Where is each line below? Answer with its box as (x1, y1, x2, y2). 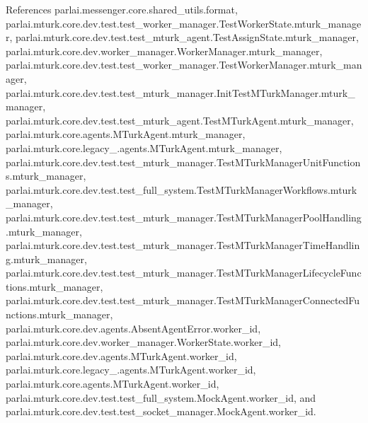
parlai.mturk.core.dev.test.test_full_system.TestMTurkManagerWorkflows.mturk (6, 182, 357, 197)
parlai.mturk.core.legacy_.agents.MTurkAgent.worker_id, (6, 362, 256, 377)
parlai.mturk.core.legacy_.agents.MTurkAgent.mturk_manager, (6, 140, 282, 155)
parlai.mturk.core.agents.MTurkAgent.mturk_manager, (6, 127, 246, 141)
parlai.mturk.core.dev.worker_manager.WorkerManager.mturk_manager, (6, 43, 323, 58)
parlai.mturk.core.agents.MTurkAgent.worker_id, (6, 376, 219, 391)
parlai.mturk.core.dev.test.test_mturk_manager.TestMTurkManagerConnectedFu (6, 293, 360, 308)
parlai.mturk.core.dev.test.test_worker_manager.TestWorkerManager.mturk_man (6, 57, 362, 72)
